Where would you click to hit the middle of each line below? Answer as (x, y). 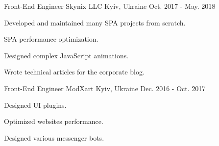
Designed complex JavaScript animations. (66, 55)
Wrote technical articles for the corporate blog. (74, 72)
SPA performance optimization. (51, 39)
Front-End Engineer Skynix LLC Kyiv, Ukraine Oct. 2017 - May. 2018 (110, 6)
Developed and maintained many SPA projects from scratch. (95, 22)
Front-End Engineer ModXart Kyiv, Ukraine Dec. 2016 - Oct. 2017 (105, 88)
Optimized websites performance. (54, 121)
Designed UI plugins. (35, 105)
